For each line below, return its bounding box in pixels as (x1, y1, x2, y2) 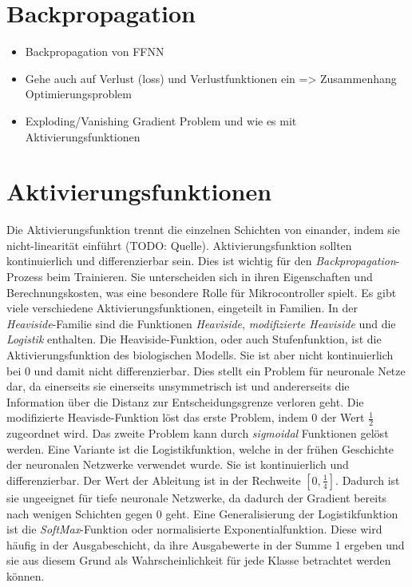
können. (6, 567, 45, 584)
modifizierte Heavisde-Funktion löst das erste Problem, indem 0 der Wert (6, 409, 365, 426)
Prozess (6, 268, 43, 284)
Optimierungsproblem (25, 85, 132, 102)
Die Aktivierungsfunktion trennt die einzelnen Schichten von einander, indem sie (6, 221, 400, 238)
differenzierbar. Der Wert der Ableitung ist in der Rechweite (6, 471, 301, 488)
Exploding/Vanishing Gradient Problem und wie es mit (25, 112, 297, 129)
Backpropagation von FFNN (25, 43, 164, 60)
